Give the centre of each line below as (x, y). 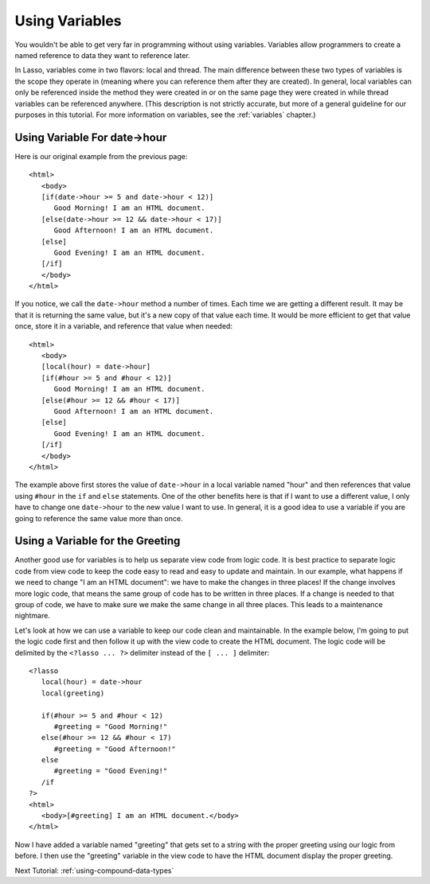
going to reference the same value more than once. (99, 518)
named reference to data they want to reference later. (102, 55)
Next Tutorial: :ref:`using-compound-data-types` (94, 870)
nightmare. (33, 616)
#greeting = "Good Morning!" (111, 726)
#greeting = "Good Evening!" (111, 771)
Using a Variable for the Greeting (98, 541)
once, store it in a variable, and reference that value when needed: (123, 326)
